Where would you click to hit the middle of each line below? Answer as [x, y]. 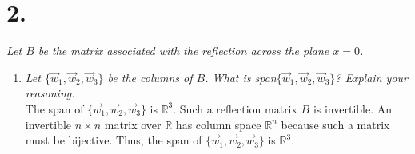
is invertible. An [353, 108]
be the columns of [150, 77]
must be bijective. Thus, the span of [114, 140]
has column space [218, 124]
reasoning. [50, 93]
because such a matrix [335, 124]
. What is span [241, 77]
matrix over [133, 124]
